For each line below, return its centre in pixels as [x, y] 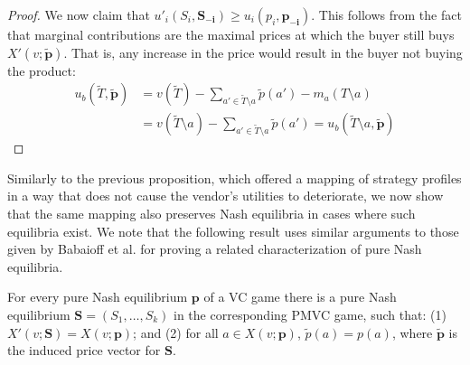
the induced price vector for [84, 350]
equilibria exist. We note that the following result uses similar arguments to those [233, 231]
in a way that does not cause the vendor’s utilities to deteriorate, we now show [226, 196]
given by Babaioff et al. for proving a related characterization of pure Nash [215, 249]
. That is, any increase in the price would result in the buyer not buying [263, 52]
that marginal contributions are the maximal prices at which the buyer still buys [231, 34]
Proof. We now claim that [79, 14]
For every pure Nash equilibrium [98, 297]
